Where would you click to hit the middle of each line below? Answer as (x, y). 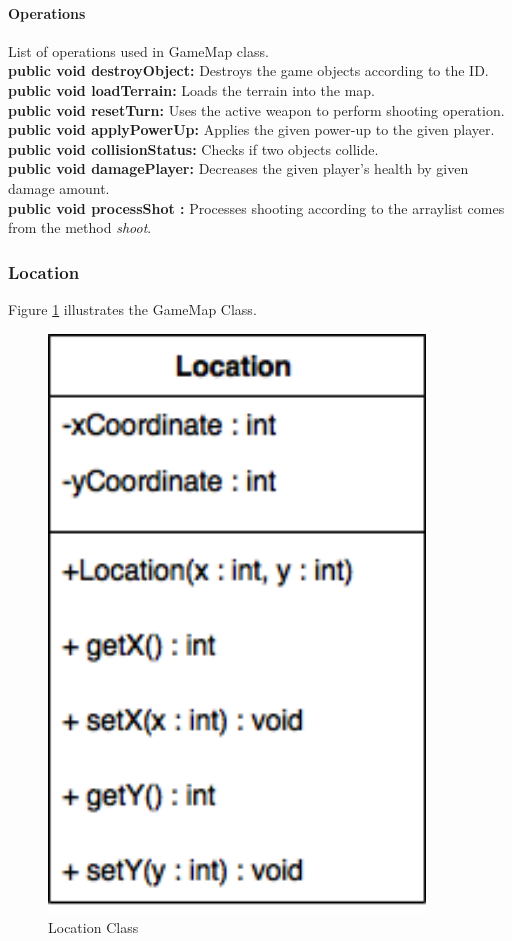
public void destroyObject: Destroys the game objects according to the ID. (248, 70)
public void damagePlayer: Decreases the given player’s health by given (238, 168)
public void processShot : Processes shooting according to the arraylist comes (256, 207)
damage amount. (59, 187)
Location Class (93, 926)
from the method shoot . (80, 227)
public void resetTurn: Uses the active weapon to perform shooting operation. (256, 109)
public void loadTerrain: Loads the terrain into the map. (191, 89)
